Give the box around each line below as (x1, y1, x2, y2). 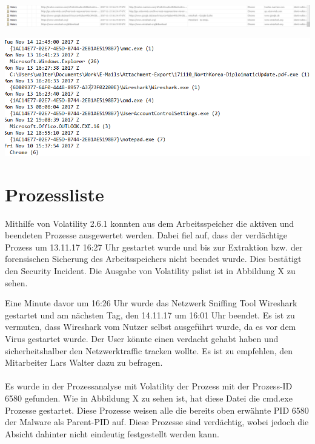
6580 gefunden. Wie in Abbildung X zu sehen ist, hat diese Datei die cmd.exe (5, 392, 293, 405)
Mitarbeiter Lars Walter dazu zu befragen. (5, 356, 163, 369)
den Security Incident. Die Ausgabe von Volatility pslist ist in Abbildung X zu (5, 264, 296, 277)
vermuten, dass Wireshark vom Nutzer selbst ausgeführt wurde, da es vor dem (5, 320, 296, 333)
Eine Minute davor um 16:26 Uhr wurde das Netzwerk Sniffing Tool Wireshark (5, 297, 297, 309)
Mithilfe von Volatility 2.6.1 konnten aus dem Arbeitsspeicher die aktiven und (5, 217, 294, 229)
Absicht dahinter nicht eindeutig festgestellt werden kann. (5, 427, 219, 440)
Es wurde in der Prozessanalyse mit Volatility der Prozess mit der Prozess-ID (5, 380, 293, 392)
